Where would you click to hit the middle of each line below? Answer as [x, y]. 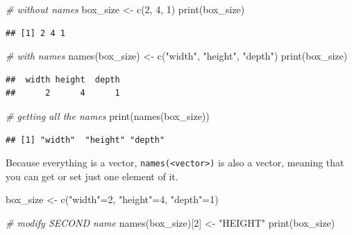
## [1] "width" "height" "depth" [85, 140]
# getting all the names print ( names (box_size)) [108, 115]
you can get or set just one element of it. [92, 176]
